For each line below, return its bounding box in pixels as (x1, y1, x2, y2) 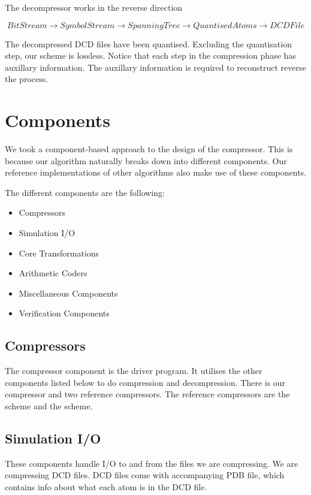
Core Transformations (19, 246, 99, 259)
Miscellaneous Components (19, 286, 118, 299)
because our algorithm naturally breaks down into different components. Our (5, 154, 287, 167)
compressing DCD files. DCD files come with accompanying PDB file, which (5, 469, 285, 481)
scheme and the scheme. (5, 400, 93, 412)
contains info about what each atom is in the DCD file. (5, 481, 207, 493)
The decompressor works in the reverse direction (5, 1, 183, 13)
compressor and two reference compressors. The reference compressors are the (5, 388, 290, 400)
